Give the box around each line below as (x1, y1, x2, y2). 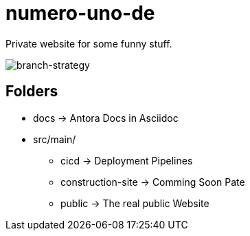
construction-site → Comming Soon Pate (60, 175, 245, 188)
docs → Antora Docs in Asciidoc (33, 111, 179, 124)
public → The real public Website (60, 197, 209, 209)
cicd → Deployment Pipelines (60, 154, 193, 167)
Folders (5, 83, 58, 100)
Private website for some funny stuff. (5, 37, 172, 50)
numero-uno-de (5, 1, 155, 25)
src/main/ (33, 133, 76, 145)
